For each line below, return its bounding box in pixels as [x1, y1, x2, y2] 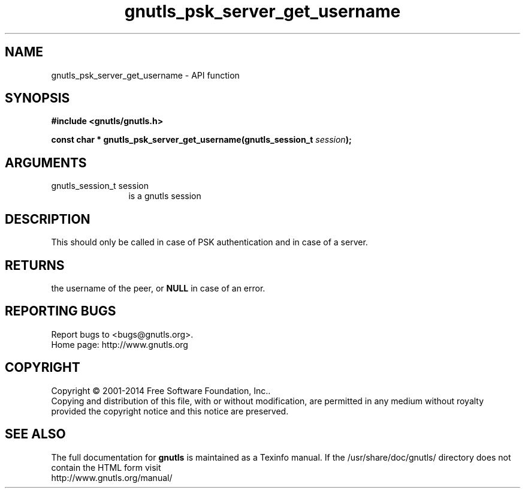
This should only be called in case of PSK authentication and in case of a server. [51, 237, 368, 248]
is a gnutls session [128, 191, 201, 202]
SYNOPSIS [5, 91, 70, 106]
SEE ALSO [5, 426, 66, 442]
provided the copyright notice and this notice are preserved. [51, 405, 289, 416]
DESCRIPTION [5, 211, 90, 227]
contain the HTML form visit [51, 462, 161, 473]
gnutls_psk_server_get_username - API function [51, 70, 240, 80]
